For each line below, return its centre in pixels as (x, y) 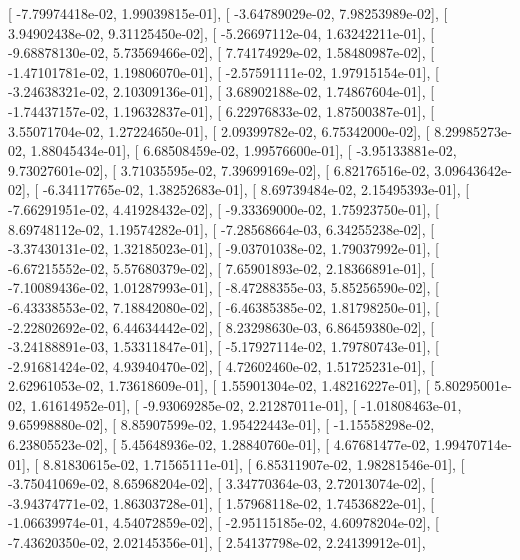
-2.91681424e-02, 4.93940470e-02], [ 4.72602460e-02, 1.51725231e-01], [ (221, 365)
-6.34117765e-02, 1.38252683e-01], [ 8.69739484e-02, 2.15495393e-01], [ (256, 189)
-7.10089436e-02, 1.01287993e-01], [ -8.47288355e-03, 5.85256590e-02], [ (223, 287)
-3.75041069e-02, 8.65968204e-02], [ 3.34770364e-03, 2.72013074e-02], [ (221, 483)
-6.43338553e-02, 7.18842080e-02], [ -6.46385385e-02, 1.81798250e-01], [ (223, 306)
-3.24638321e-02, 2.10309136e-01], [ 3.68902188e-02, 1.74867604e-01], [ (221, 91)
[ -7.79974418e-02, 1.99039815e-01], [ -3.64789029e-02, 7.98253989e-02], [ (228, 13)
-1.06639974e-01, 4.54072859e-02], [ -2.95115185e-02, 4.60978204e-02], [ (223, 522)
